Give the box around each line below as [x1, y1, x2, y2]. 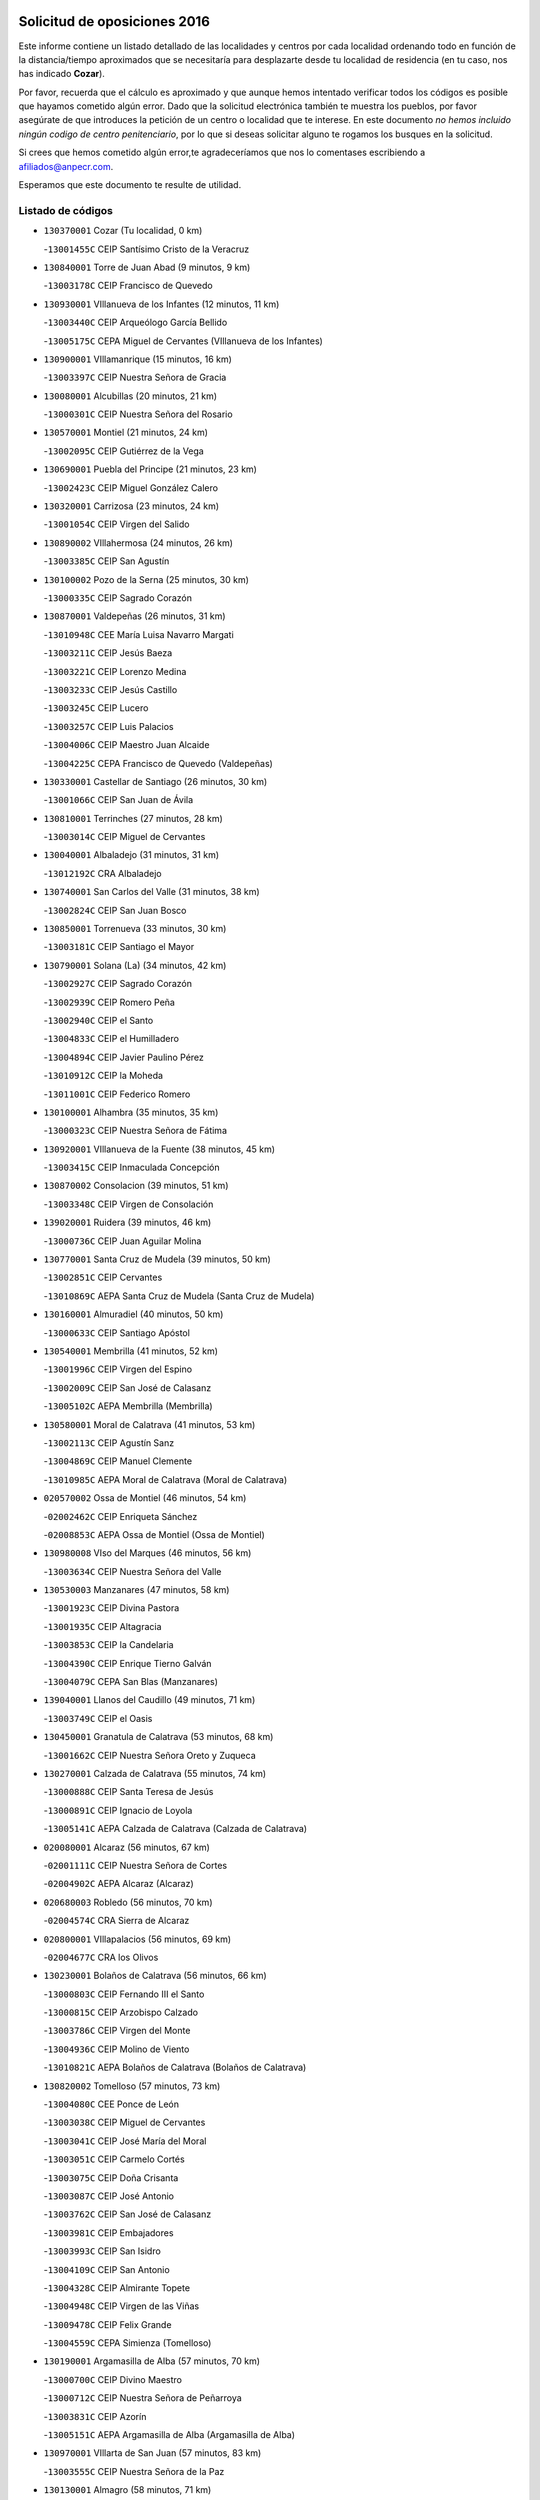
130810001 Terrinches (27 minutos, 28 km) [43, 812, 224, 824]
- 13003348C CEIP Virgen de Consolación [43, 1198, 214, 1210]
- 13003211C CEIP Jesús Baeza [43, 647, 173, 659]
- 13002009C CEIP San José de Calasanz [43, 1381, 212, 1394]
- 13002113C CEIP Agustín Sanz [43, 1436, 175, 1449]
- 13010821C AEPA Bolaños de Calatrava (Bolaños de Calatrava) [43, 2061, 307, 2074]
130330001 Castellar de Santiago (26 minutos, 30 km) [43, 775, 268, 787]
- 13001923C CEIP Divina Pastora [43, 1602, 180, 1614]
